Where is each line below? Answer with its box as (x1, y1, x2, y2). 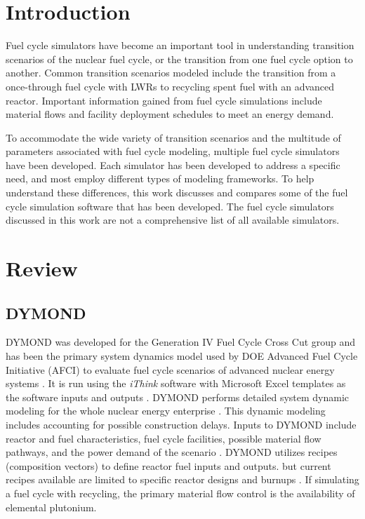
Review (6, 254, 78, 283)
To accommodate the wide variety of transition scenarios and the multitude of (6, 130, 341, 144)
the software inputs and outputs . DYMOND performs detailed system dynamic (6, 389, 350, 404)
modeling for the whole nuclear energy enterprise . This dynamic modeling (6, 403, 326, 418)
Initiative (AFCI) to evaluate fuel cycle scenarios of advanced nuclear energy (6, 362, 335, 377)
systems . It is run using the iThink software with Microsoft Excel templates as (6, 376, 346, 391)
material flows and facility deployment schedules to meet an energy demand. (6, 107, 334, 121)
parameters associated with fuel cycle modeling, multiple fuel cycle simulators (6, 144, 340, 159)
